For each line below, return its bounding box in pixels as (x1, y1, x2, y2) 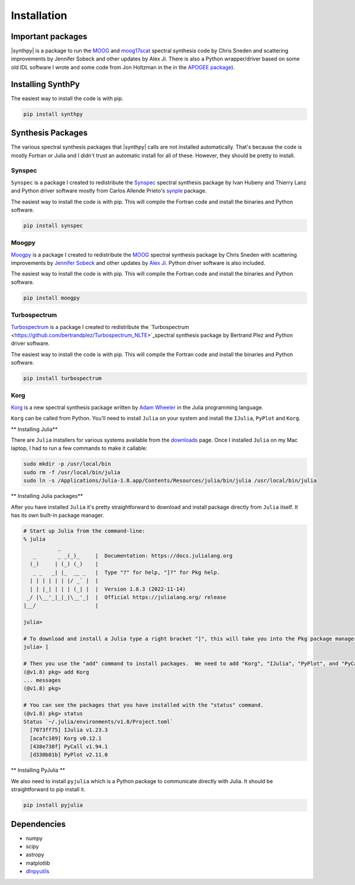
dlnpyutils (25, 868, 50, 875)
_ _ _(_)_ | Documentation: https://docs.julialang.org (33, 552, 233, 560)
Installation (11, 9, 67, 22)
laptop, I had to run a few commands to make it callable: (11, 445, 147, 452)
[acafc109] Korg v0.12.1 (30, 735, 102, 742)
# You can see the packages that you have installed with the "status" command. (23, 702, 264, 708)
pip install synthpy (23, 110, 83, 117)
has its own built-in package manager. (11, 512, 104, 519)
